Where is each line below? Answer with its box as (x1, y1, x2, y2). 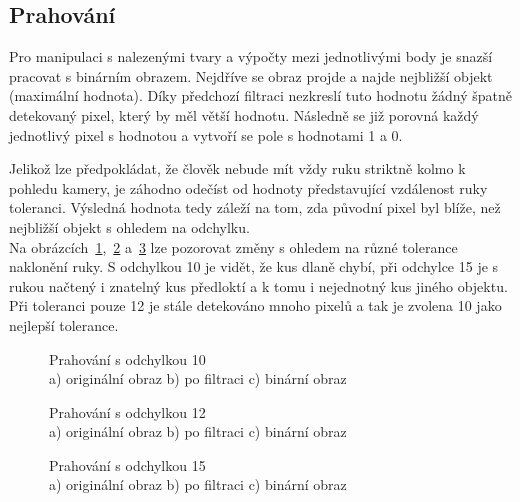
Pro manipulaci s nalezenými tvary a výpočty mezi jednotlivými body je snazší (9, 46, 493, 67)
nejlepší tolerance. (9, 314, 119, 335)
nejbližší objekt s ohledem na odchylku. (9, 216, 250, 237)
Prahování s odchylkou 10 (49, 348, 206, 369)
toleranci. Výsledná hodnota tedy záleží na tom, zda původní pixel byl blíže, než (9, 197, 501, 218)
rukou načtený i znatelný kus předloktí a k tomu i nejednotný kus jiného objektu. (9, 275, 508, 296)
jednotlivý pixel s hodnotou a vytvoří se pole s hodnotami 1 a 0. (9, 124, 403, 145)
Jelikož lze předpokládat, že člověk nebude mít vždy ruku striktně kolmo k (9, 158, 466, 179)
